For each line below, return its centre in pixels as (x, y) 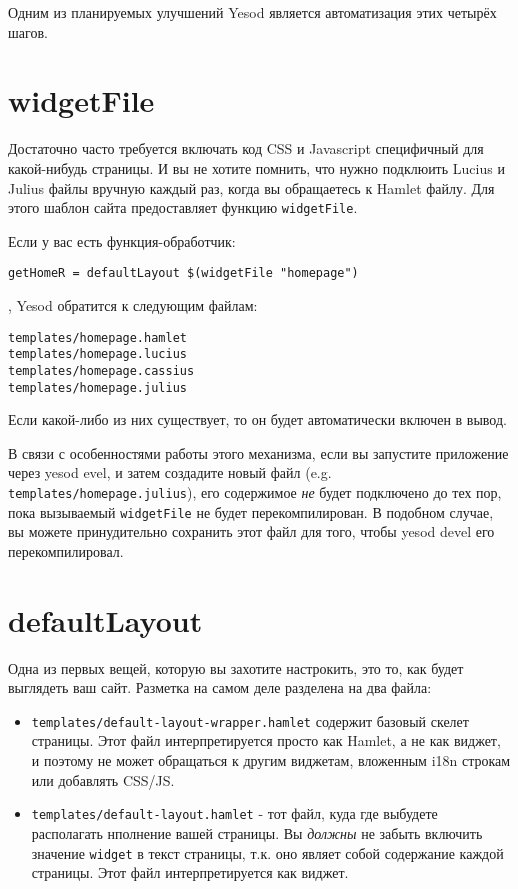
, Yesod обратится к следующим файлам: (133, 305)
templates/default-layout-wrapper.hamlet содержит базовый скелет (250, 720)
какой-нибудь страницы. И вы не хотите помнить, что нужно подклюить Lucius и (256, 167)
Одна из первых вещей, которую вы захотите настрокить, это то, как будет (236, 667)
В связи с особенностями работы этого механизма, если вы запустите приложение (258, 452)
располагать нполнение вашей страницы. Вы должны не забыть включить (257, 832)
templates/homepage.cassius (101, 370)
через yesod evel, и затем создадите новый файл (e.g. (170, 472)
